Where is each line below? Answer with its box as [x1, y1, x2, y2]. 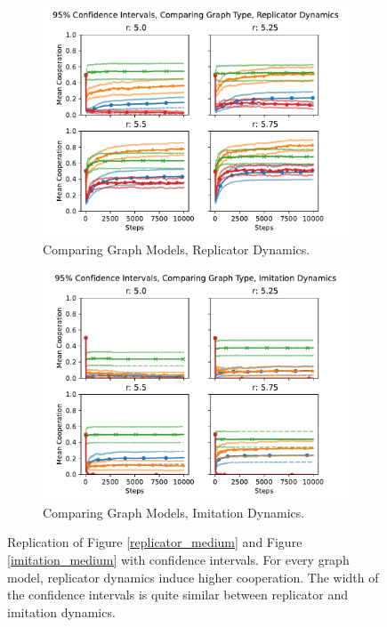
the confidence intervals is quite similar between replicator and [7, 585, 349, 604]
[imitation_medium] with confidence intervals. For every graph [7, 550, 350, 568]
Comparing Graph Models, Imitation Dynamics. [43, 502, 305, 521]
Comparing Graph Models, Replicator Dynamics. [43, 239, 310, 258]
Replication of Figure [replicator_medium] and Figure [7, 533, 302, 551]
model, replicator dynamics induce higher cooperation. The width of [7, 567, 379, 586]
